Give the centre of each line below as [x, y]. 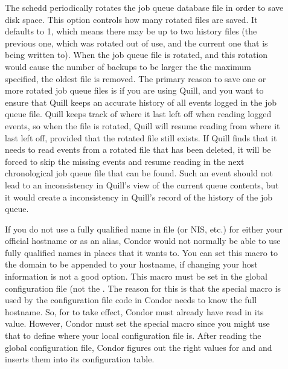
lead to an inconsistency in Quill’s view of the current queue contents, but [142, 184]
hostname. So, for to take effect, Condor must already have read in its [134, 311]
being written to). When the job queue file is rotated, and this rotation [136, 55]
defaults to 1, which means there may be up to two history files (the [131, 31]
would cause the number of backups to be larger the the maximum [128, 66]
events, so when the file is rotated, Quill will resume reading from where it [142, 125]
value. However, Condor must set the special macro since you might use [137, 323]
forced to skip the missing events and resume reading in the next [125, 161]
